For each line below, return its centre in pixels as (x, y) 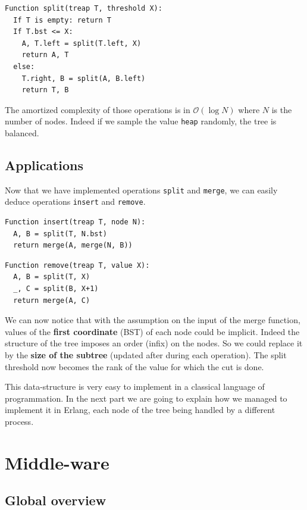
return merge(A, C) (52, 300)
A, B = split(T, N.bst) (60, 234)
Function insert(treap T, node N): (75, 222)
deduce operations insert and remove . (75, 201)
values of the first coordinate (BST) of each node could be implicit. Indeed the (152, 331)
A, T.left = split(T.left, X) (82, 43)
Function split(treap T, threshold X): (84, 8)
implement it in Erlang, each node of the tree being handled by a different (140, 410)
